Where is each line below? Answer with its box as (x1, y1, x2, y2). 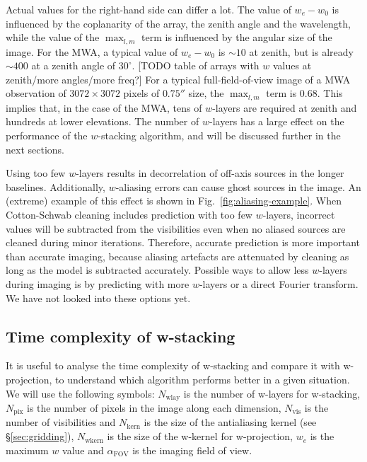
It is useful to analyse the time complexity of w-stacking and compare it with (6, 358, 340, 373)
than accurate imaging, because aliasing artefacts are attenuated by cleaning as (6, 248, 349, 263)
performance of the (6, 128, 88, 143)
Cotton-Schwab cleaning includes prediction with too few (6, 207, 252, 222)
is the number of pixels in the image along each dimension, (27, 400, 281, 415)
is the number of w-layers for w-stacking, (183, 386, 361, 400)
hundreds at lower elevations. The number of (6, 114, 199, 129)
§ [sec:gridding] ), (6, 429, 74, 444)
